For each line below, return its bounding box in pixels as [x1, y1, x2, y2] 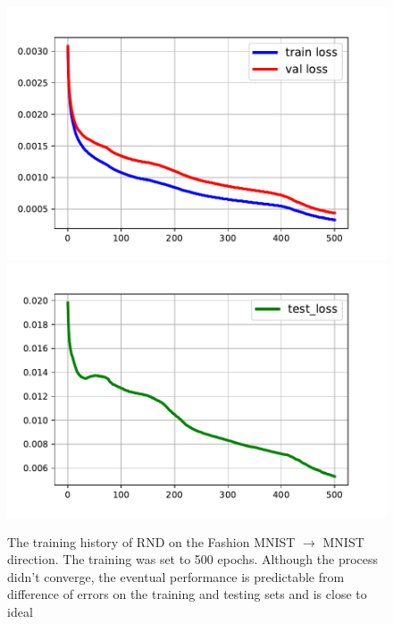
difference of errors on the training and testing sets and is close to [7, 585, 367, 603]
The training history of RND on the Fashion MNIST [7, 532, 296, 551]
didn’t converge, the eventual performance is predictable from [7, 567, 345, 586]
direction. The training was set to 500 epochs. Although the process [7, 550, 379, 569]
